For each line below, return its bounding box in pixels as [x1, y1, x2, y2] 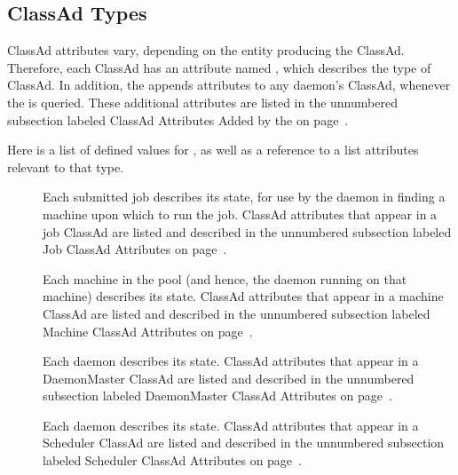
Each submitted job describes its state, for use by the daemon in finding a [43, 187, 446, 206]
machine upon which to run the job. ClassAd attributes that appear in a [43, 204, 438, 223]
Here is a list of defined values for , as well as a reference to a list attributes [7, 140, 419, 159]
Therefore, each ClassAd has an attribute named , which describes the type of [7, 58, 431, 76]
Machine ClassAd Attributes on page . [43, 321, 253, 340]
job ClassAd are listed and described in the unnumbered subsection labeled [43, 222, 452, 241]
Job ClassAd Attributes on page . [43, 240, 227, 258]
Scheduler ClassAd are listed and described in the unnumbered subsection [43, 433, 445, 452]
